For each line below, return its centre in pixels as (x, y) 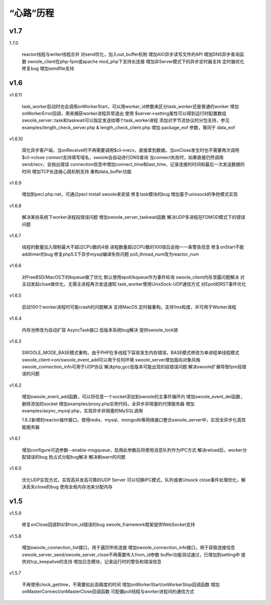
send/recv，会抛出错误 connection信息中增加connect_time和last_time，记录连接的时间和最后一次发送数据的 (133, 164)
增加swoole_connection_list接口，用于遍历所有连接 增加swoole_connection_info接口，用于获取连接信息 (128, 548)
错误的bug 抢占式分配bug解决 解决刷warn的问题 (76, 457)
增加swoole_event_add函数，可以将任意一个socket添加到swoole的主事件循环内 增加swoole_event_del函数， (133, 397)
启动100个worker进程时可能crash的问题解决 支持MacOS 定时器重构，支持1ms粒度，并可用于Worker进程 (129, 307)
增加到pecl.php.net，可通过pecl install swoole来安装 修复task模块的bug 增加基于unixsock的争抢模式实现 (130, 194)
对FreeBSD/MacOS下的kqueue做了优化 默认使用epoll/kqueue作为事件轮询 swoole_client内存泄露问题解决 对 (133, 277)
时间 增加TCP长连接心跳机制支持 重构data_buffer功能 (77, 171)
